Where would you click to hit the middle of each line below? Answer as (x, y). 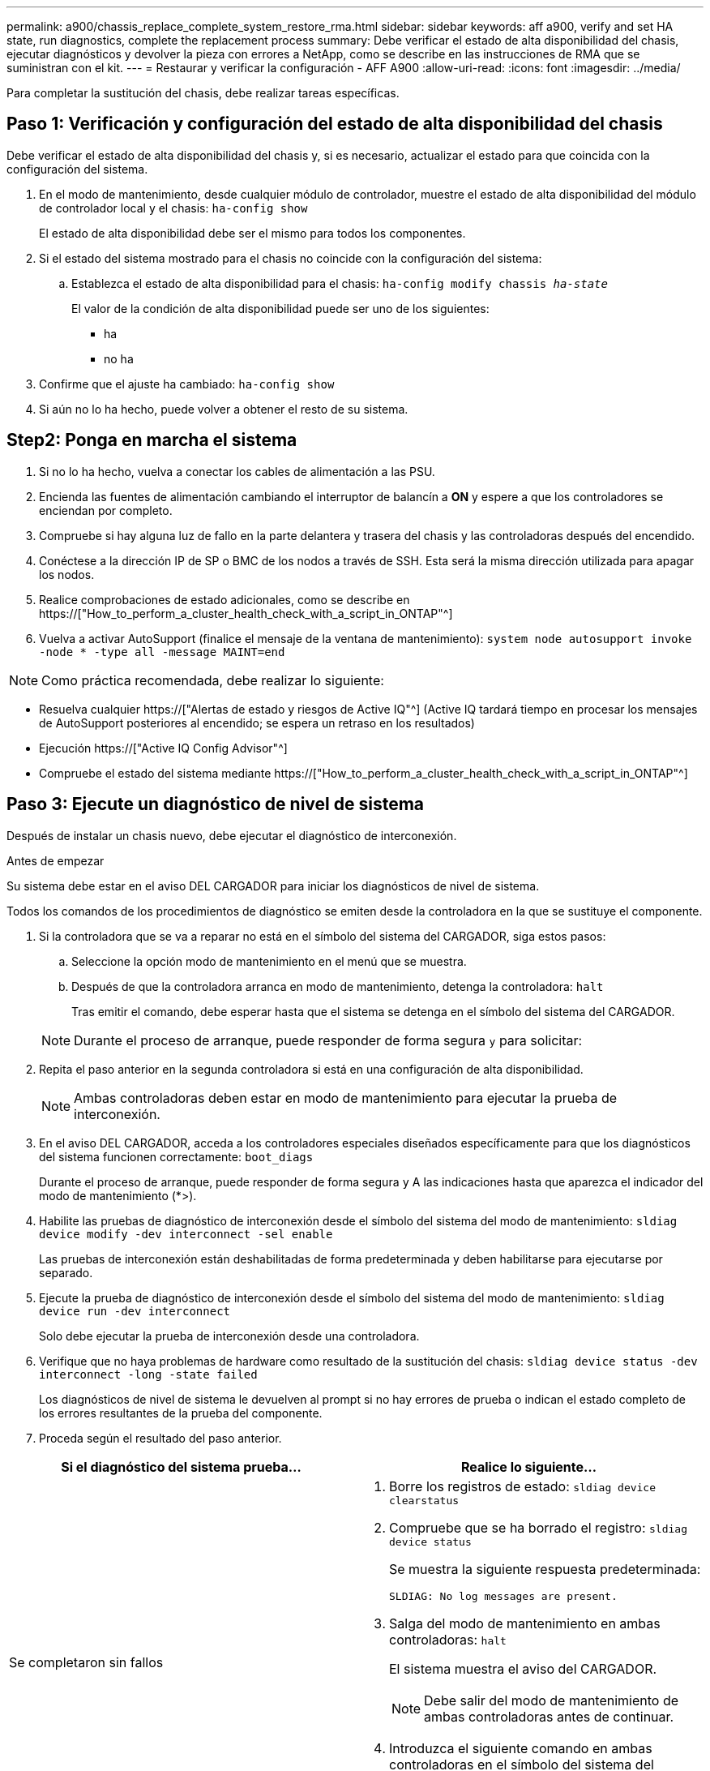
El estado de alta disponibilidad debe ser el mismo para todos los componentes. (252, 233)
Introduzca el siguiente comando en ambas (521, 1748)
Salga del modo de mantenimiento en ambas (525, 1623)
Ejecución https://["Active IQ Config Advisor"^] (163, 748)
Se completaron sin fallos (86, 1663)
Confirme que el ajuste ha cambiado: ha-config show (187, 384)
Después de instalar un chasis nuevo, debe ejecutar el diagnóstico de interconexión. (232, 835)
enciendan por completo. (106, 510)
